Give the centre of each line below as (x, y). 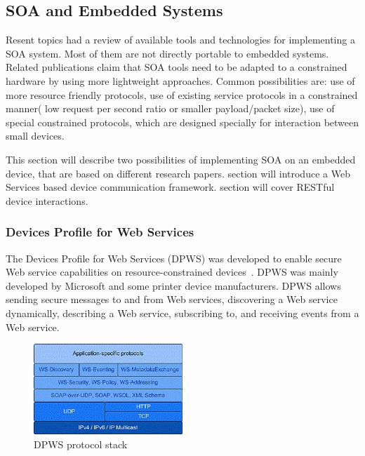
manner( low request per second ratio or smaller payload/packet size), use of (170, 108)
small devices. (35, 136)
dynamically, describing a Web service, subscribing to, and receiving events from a (182, 313)
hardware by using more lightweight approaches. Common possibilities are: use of (180, 80)
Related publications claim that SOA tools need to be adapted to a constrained (177, 67)
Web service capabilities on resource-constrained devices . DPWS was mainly (172, 272)
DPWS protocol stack (81, 444)
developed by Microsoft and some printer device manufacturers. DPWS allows (173, 285)
